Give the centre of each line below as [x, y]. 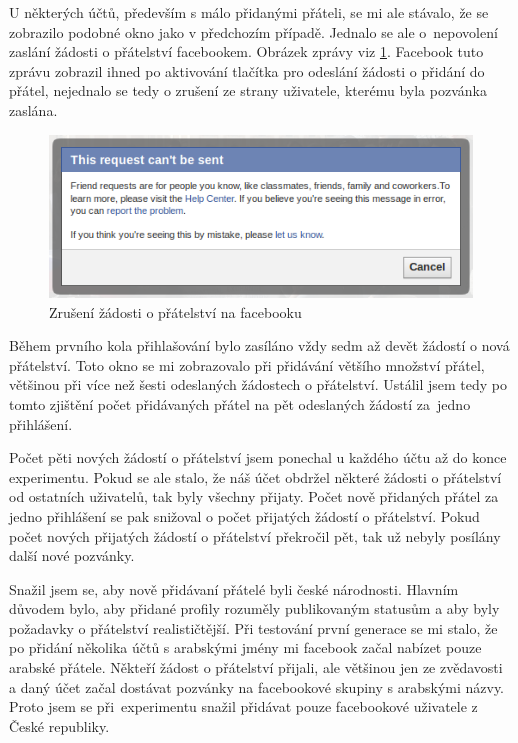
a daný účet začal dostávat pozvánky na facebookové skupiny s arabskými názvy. [257, 686]
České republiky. [59, 725]
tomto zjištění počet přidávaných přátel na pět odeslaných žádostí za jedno [240, 403]
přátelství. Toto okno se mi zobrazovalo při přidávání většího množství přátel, [247, 364]
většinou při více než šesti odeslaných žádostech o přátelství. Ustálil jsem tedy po [258, 384]
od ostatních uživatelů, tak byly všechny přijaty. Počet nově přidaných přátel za [254, 496]
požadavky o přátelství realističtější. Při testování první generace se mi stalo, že [253, 627]
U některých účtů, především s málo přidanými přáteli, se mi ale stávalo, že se [249, 12]
